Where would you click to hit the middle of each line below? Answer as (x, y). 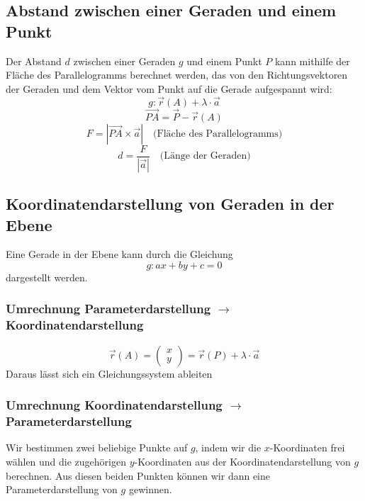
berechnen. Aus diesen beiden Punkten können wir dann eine (138, 475)
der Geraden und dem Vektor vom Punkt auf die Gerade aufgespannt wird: (169, 88)
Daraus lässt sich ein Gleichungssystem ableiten (109, 373)
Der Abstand (34, 61)
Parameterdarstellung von (62, 489)
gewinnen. (150, 489)
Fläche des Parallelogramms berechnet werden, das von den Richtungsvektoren (177, 75)
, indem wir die (228, 447)
